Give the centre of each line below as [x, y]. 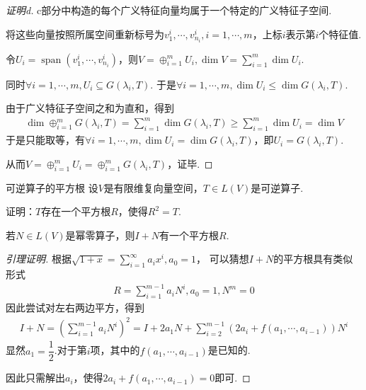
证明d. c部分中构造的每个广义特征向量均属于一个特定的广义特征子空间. [169, 10]
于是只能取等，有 [45, 140]
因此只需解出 [35, 378]
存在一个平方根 [76, 211]
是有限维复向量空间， [153, 187]
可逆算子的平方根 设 [52, 187]
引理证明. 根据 [39, 259]
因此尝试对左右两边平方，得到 [75, 308]
